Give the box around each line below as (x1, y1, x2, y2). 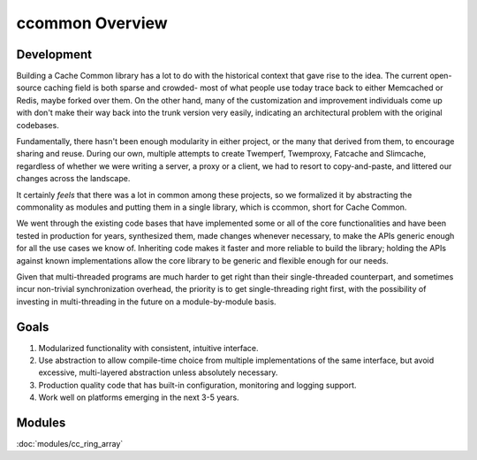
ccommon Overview (16, 13, 168, 33)
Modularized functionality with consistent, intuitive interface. (38, 342, 260, 353)
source (16, 82, 42, 93)
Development (16, 47, 93, 62)
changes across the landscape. (16, 173, 131, 184)
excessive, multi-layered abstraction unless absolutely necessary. (38, 367, 278, 378)
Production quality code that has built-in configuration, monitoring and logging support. (38, 379, 357, 390)
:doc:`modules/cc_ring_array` (16, 439, 124, 449)
